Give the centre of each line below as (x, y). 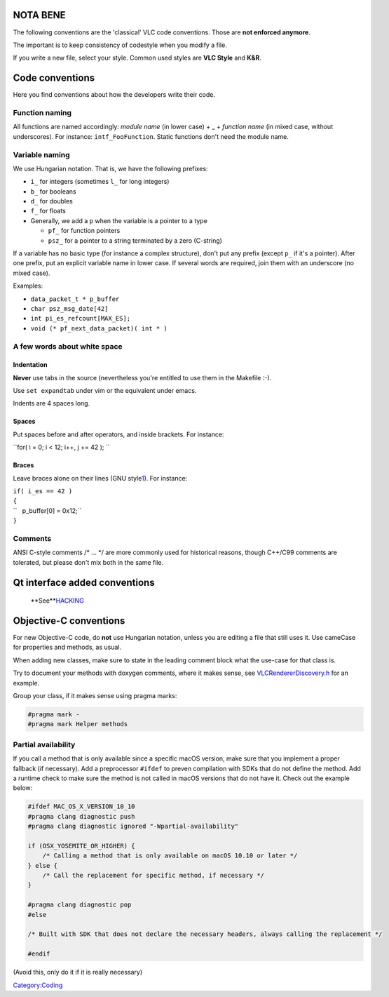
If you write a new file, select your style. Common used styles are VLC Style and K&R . (137, 58)
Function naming (42, 112)
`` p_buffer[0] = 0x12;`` (47, 510)
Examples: (28, 286)
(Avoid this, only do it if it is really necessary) (78, 972)
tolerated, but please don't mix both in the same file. (88, 562)
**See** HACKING (57, 601)
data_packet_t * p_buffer (75, 299)
